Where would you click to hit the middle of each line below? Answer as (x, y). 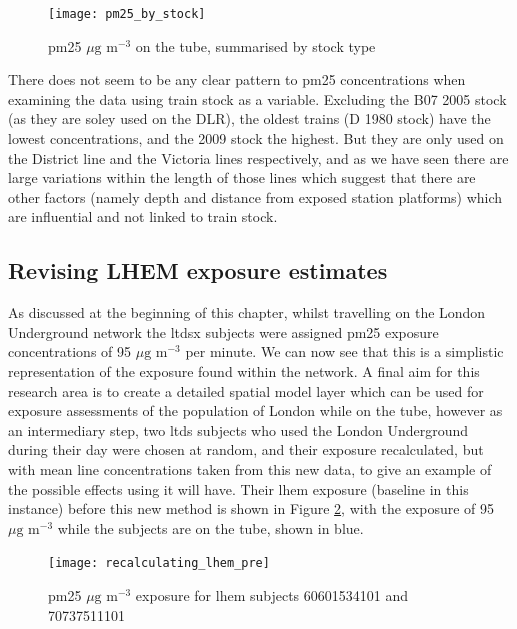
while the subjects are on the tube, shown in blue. (210, 527)
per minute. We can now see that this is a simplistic (344, 351)
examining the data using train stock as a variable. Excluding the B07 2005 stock (257, 98)
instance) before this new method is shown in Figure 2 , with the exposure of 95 (251, 508)
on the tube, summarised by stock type (255, 45)
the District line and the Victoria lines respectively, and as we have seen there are (258, 157)
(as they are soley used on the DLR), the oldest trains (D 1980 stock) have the (249, 118)
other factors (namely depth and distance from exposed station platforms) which (255, 196)
